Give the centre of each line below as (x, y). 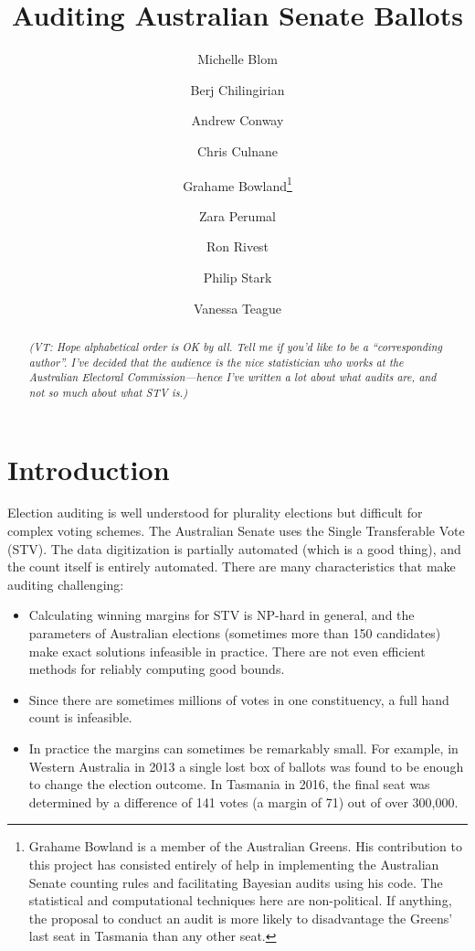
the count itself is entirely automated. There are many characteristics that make (232, 566)
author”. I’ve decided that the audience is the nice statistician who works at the (216, 362)
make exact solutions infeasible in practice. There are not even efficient (227, 651)
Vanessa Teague (237, 308)
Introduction (89, 469)
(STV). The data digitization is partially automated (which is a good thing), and (234, 548)
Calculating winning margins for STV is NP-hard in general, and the (222, 615)
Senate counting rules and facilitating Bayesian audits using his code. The (236, 882)
